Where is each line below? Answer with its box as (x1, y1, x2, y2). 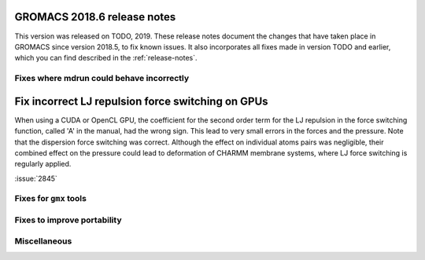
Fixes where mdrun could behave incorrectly (14, 73, 190, 84)
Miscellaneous (14, 236, 72, 247)
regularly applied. (14, 159, 72, 169)
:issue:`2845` (14, 174, 58, 183)
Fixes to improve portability (14, 214, 122, 225)
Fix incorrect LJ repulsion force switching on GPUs (14, 94, 268, 108)
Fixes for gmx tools (14, 193, 87, 204)
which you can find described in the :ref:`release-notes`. (14, 53, 198, 63)
